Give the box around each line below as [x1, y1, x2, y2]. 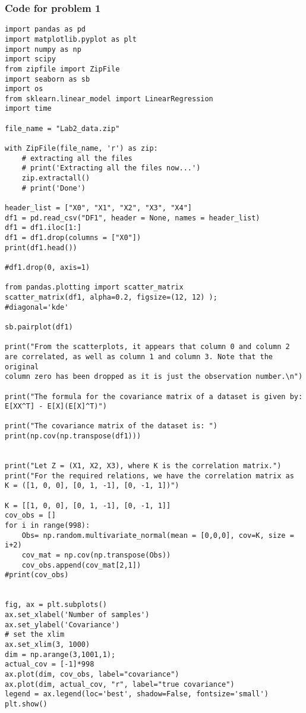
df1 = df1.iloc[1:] [5, 223, 81, 232]
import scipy [5, 55, 56, 64]
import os [5, 85, 43, 94]
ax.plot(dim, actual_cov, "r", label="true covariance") [5, 680, 235, 689]
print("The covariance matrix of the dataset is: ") [5, 422, 217, 431]
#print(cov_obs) [5, 571, 69, 580]
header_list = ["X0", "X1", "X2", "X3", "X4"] [5, 204, 192, 213]
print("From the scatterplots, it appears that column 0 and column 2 [5, 343, 290, 351]
